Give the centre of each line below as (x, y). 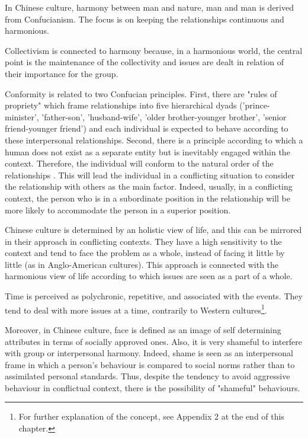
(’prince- (255, 105)
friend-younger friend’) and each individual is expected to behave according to (147, 128)
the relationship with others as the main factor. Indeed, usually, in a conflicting (149, 186)
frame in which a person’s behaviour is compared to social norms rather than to (150, 364)
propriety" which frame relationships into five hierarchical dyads (121, 105)
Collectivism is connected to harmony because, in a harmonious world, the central (154, 50)
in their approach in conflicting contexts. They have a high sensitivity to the (143, 241)
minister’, (22, 116)
